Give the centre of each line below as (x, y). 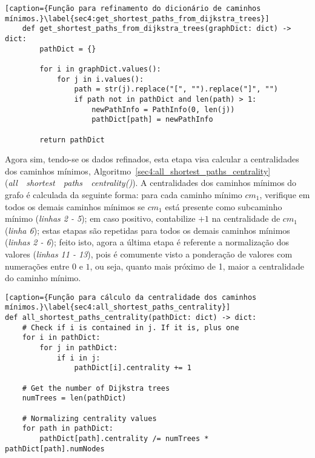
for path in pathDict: (68, 429)
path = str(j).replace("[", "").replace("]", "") (176, 89)
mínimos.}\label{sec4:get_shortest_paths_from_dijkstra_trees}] (137, 18)
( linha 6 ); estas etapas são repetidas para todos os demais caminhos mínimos (148, 230)
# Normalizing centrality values (89, 418)
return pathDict (72, 140)
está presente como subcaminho (224, 206)
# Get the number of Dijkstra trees (96, 388)
